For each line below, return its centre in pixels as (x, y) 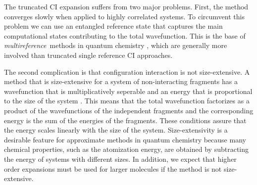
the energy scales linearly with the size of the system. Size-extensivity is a (116, 130)
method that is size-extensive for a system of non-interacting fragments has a (121, 81)
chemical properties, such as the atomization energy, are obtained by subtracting (127, 149)
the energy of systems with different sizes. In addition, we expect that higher (120, 159)
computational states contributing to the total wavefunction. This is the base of (125, 35)
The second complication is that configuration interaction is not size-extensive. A (127, 71)
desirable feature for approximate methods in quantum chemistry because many (125, 139)
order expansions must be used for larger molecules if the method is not (113, 168)
